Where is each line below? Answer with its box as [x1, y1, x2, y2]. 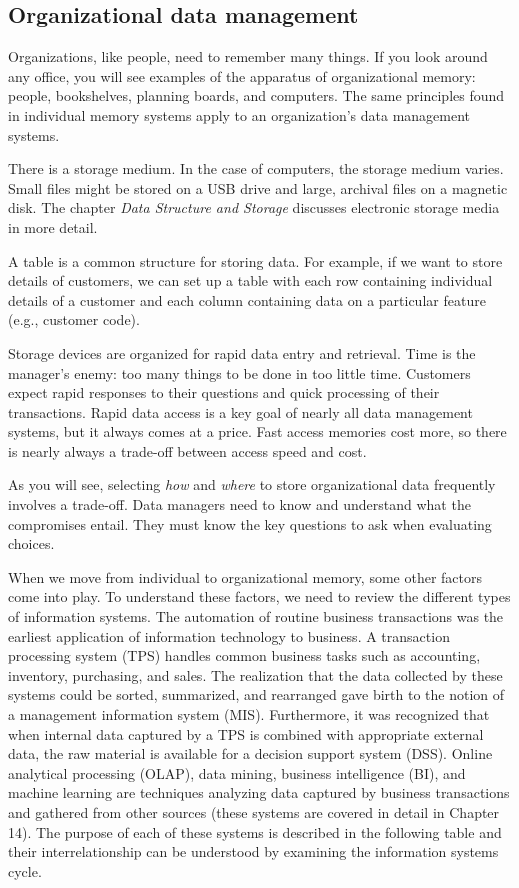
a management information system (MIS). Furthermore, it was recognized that [8, 704, 490, 725]
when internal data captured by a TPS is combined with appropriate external [8, 723, 484, 744]
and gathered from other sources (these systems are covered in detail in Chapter [8, 801, 500, 822]
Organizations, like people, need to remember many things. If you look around [8, 46, 488, 67]
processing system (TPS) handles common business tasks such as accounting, [8, 645, 481, 666]
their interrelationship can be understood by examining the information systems [8, 841, 499, 862]
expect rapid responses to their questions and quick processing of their [8, 382, 440, 403]
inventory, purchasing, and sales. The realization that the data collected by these [8, 664, 503, 685]
